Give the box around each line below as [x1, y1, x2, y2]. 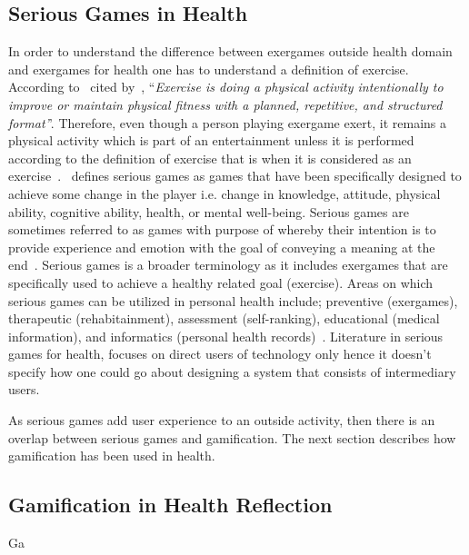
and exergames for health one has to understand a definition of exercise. [8, 59, 409, 78]
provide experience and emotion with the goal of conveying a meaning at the [8, 237, 435, 256]
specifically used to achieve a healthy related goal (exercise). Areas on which [8, 273, 434, 292]
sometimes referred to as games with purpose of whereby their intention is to [8, 220, 436, 239]
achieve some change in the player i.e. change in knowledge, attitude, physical [8, 183, 441, 203]
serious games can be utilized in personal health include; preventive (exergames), [8, 291, 458, 310]
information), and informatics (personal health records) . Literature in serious [8, 326, 444, 345]
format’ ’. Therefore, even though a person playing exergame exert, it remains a [8, 113, 447, 132]
